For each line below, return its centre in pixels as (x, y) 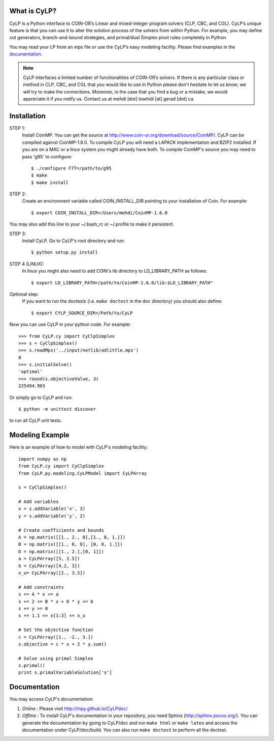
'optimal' (30, 372)
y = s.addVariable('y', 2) (52, 516)
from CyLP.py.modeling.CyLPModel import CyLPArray (83, 473)
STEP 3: (18, 234)
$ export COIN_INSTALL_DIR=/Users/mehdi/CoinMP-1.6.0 (99, 213)
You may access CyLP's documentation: (52, 699)
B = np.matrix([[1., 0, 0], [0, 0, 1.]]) (71, 544)
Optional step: (24, 294)
